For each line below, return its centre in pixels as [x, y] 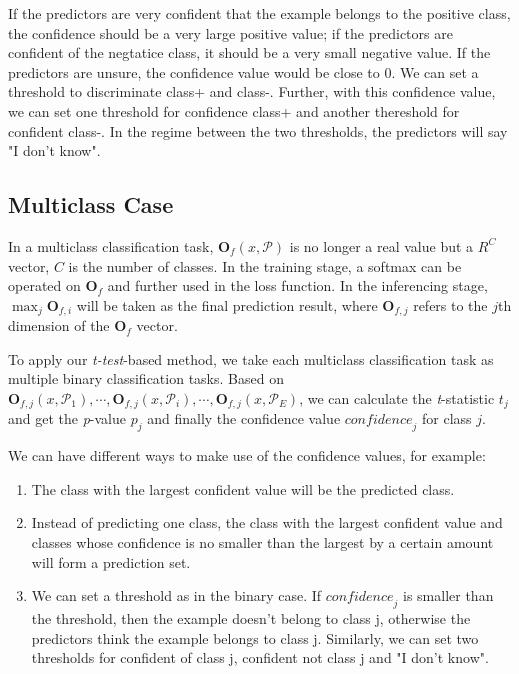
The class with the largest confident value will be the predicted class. [243, 488]
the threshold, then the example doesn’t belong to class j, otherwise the [251, 617]
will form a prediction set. [111, 561]
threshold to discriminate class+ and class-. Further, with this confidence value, [252, 91]
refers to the [450, 304]
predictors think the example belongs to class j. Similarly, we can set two [255, 637]
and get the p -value [67, 418]
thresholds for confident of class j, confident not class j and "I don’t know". [260, 657]
